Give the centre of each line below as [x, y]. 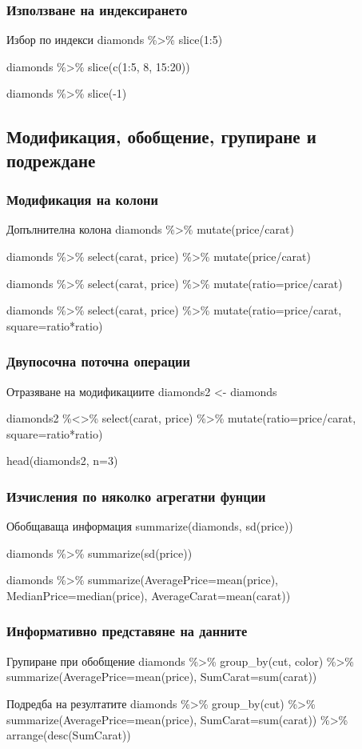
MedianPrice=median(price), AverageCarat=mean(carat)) [149, 595]
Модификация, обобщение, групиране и [161, 136]
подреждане [51, 160]
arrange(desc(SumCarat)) [69, 735]
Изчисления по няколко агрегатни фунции [136, 496]
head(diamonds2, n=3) [62, 461]
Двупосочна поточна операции [98, 361]
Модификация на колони [82, 200]
